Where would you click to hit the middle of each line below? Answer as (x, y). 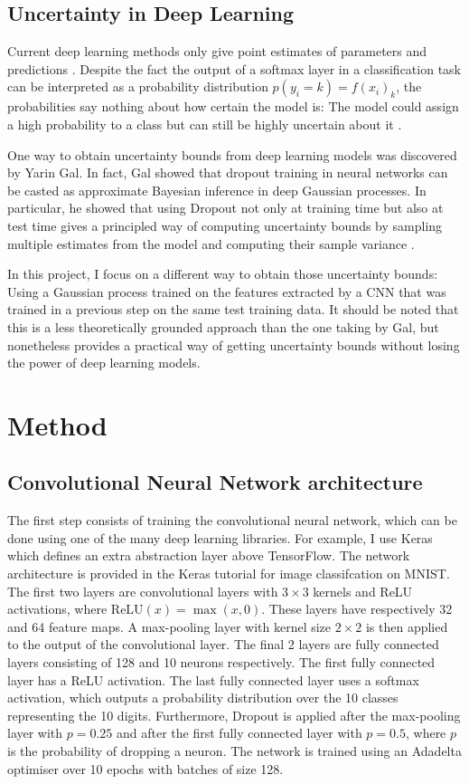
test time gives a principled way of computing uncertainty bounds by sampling (225, 225)
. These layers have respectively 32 (357, 609)
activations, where (57, 609)
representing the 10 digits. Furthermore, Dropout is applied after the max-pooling (234, 715)
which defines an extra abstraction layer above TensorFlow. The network (209, 555)
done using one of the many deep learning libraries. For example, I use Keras (220, 537)
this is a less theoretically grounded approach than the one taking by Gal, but (223, 326)
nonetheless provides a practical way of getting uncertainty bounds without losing (234, 344)
